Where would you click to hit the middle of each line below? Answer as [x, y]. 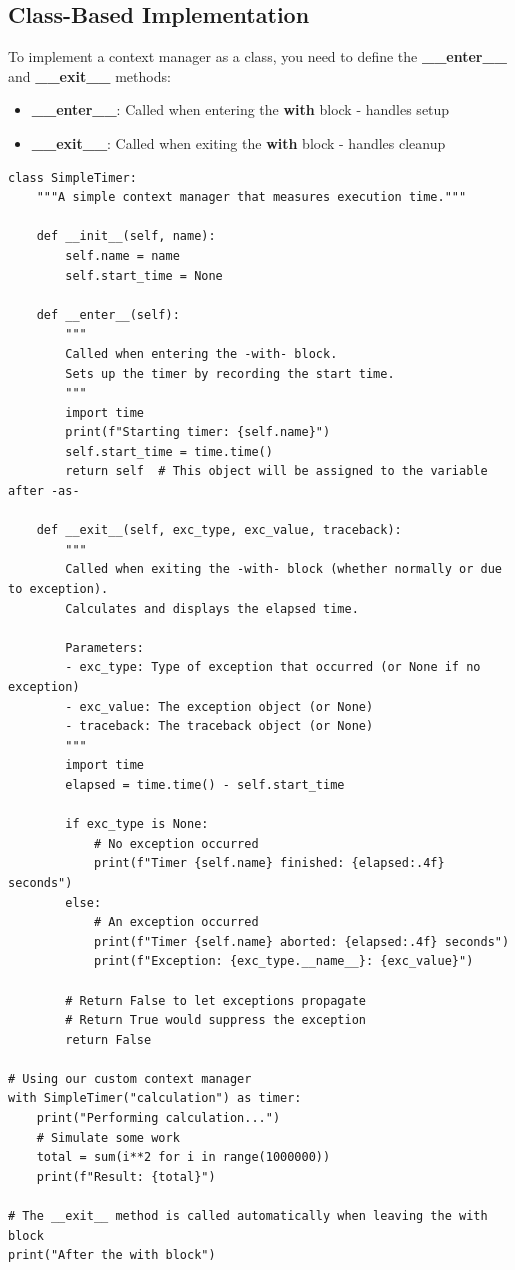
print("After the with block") [112, 1255]
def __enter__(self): [108, 314]
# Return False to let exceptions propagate [215, 1000]
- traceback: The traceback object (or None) [219, 726]
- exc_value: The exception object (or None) [219, 706]
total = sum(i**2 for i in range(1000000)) [183, 1157]
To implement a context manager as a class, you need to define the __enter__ [257, 56]
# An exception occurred [176, 922]
